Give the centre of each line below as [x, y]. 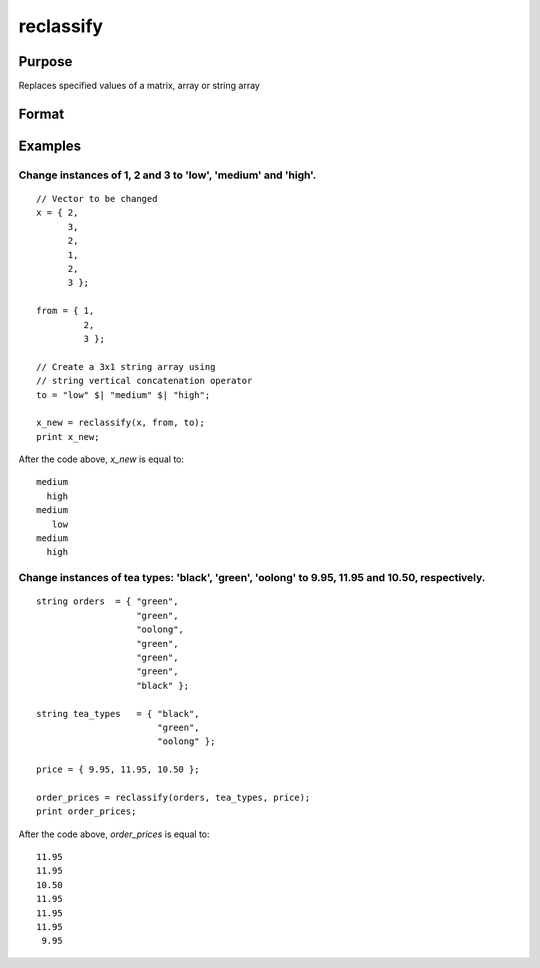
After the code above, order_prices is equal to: [114, 834]
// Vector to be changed [97, 199]
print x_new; [68, 436]
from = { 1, [65, 311]
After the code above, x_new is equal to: [101, 459]
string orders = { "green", [107, 601]
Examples [50, 145]
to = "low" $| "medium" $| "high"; [123, 394]
